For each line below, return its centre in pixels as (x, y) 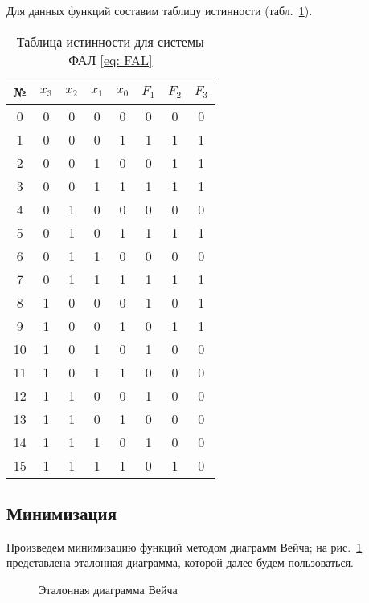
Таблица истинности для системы (110, 41)
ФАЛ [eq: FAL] (111, 59)
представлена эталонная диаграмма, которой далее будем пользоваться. (180, 562)
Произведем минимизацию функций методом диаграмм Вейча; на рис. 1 (184, 546)
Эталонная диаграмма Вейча (108, 589)
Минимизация (62, 513)
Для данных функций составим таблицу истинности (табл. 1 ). (160, 10)
